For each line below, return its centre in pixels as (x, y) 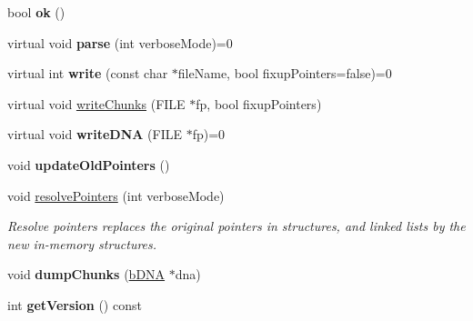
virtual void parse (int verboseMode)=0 (120, 42)
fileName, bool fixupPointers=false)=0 (285, 73)
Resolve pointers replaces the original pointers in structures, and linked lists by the (236, 226)
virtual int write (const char (88, 73)
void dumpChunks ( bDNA (86, 274)
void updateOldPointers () (89, 164)
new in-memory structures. (82, 243)
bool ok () (36, 12)
